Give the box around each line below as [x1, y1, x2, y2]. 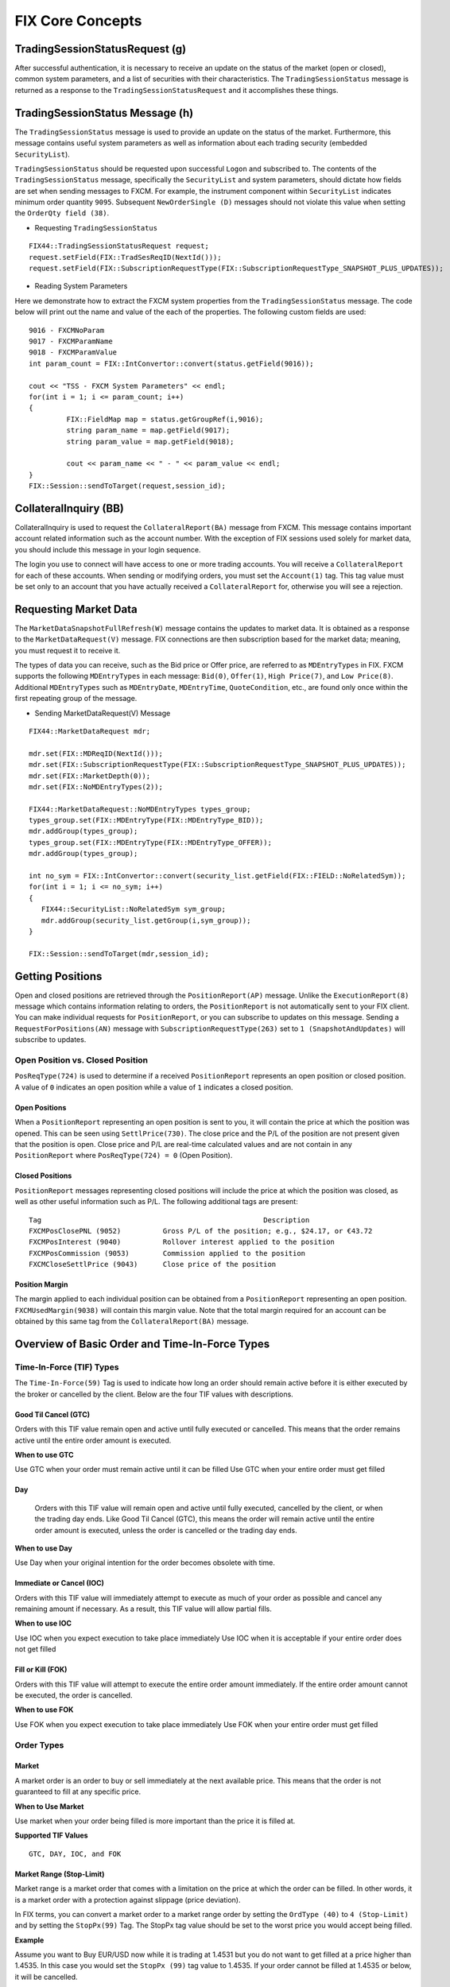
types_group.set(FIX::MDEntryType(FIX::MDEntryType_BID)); [29, 815, 264, 825]
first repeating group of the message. [14, 694, 138, 703]
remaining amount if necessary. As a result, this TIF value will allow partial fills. [14, 1604, 272, 1613]
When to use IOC [14, 1618, 72, 1629]
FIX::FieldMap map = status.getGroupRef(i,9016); [66, 414, 264, 424]
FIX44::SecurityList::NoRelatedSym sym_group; [41, 904, 227, 914]
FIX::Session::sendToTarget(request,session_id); [29, 482, 227, 490]
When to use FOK [14, 1705, 74, 1714]
